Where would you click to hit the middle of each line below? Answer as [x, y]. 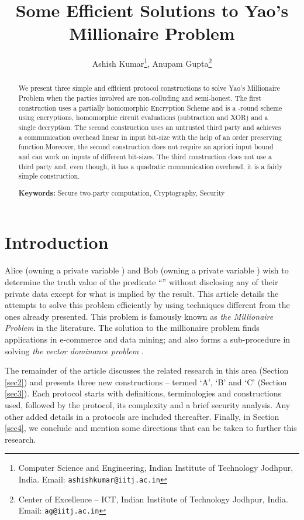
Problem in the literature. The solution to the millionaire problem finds [132, 328]
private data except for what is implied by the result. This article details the [142, 293]
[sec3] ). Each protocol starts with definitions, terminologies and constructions [143, 393]
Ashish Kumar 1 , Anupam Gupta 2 [152, 62]
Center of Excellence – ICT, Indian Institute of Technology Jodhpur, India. [153, 499]
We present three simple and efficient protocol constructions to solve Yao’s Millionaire [149, 88]
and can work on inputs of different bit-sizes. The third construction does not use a [145, 156]
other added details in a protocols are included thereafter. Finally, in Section [142, 416]
